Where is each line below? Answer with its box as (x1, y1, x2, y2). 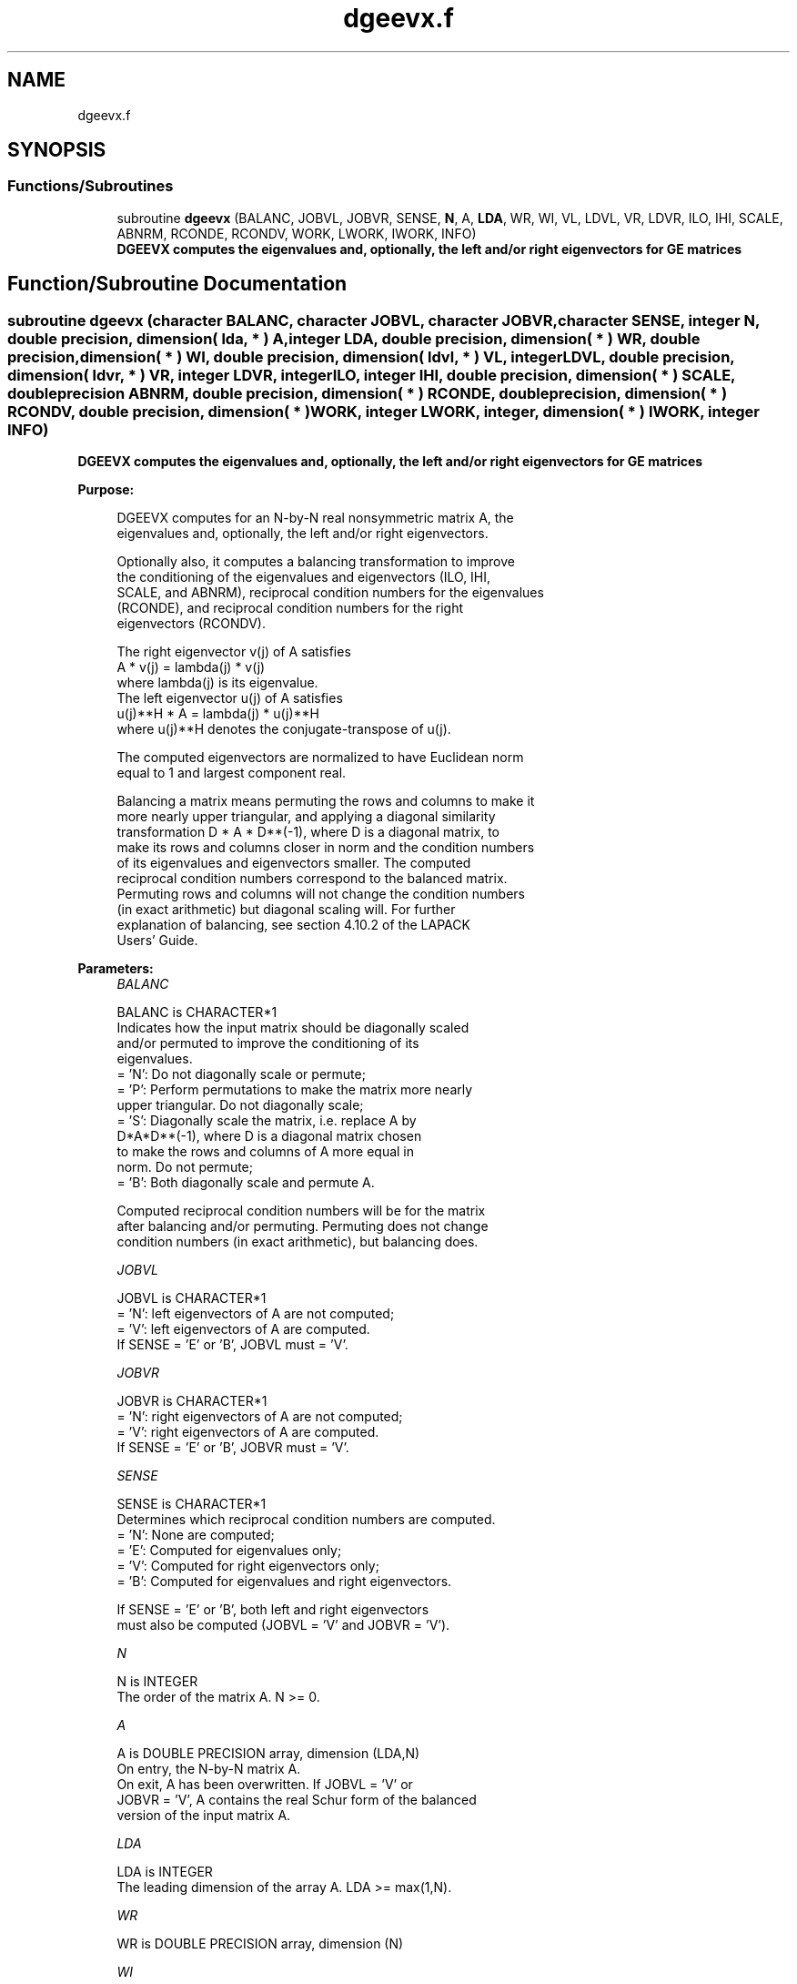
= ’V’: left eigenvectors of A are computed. (116, 1321, 370, 1338)
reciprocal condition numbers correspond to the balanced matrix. (116, 870, 508, 887)
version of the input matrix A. (116, 1807, 291, 1824)
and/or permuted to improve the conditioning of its (116, 1035, 419, 1052)
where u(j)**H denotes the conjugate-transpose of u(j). (116, 721, 451, 738)
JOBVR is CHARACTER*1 (116, 1393, 267, 1409)
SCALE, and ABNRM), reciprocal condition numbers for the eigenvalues (116, 585, 544, 601)
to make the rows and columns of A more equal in (116, 1144, 415, 1160)
